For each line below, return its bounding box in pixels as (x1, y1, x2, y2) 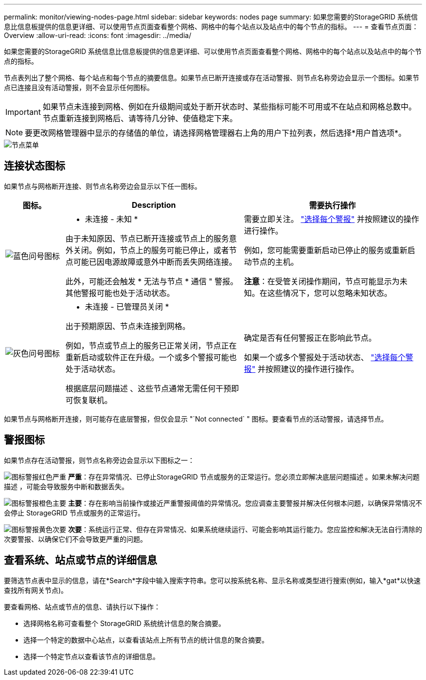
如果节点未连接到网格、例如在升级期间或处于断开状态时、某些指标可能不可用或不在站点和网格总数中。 (42, 102, 416, 111)
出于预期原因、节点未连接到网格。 (65, 321, 190, 331)
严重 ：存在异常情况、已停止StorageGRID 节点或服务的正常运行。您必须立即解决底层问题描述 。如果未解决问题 (68, 472, 420, 481)
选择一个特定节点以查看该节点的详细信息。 (23, 652, 160, 661)
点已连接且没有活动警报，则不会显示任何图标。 (4, 83, 154, 92)
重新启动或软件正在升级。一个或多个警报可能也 (65, 352, 237, 362)
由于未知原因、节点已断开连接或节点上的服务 (65, 233, 229, 243)
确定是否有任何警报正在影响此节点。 (244, 332, 376, 343)
